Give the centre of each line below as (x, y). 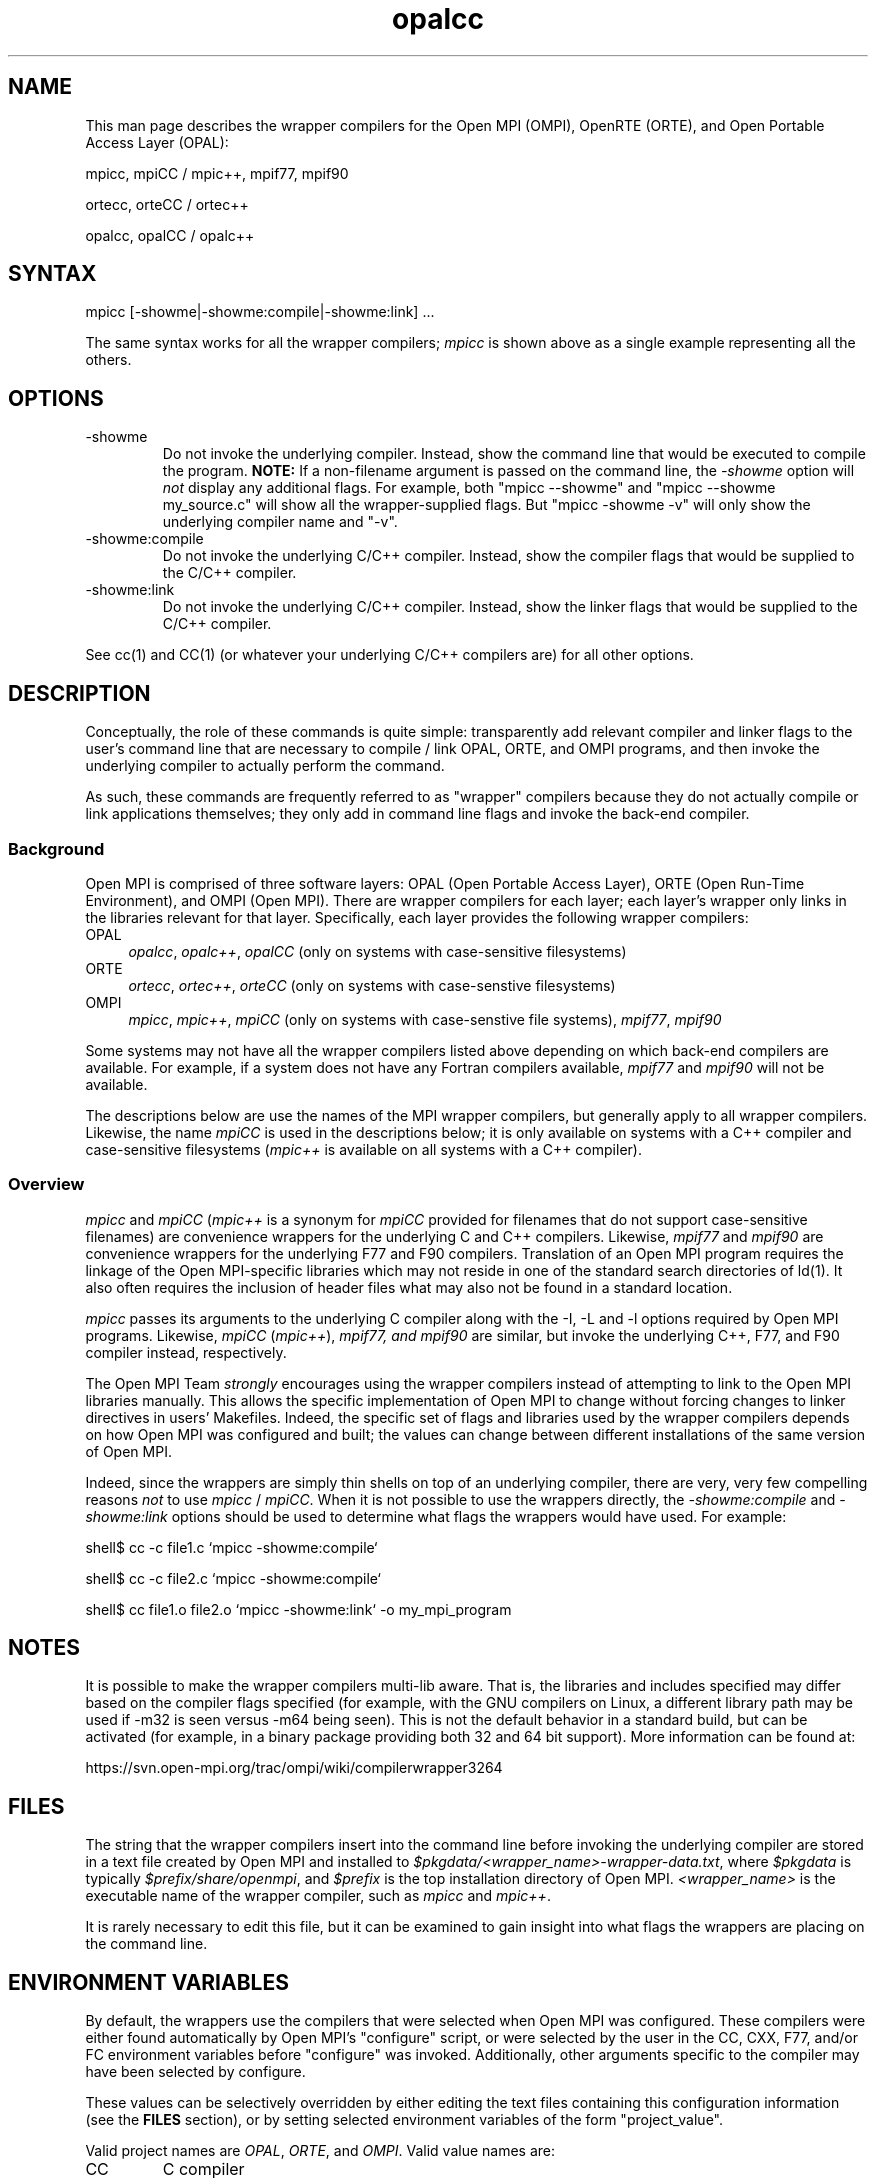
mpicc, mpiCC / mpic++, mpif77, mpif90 (217, 173)
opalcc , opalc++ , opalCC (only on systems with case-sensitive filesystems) (377, 951)
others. (108, 360)
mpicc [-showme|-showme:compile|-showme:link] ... (260, 312)
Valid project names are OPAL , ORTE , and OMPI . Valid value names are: (320, 2151)
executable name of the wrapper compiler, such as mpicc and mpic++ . (318, 1896)
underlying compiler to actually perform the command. (265, 766)
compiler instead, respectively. (186, 1352)
